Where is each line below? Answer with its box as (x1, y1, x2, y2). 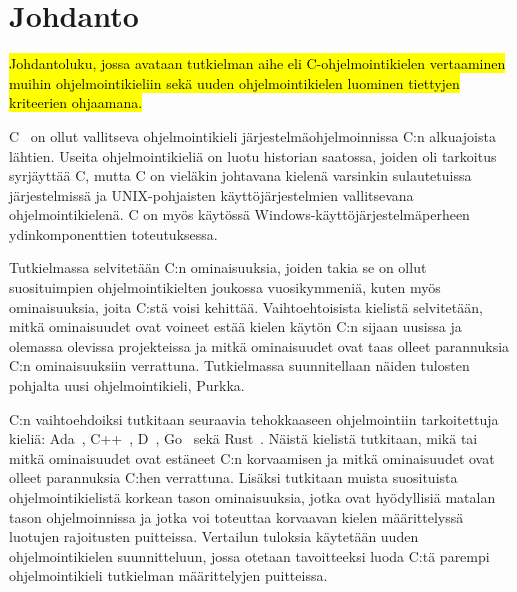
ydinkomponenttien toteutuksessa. (9, 223, 218, 244)
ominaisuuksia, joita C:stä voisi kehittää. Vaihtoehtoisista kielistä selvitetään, (9, 296, 483, 317)
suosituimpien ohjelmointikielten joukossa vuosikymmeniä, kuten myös (9, 277, 441, 298)
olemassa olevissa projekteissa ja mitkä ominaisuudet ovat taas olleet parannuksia (9, 335, 510, 356)
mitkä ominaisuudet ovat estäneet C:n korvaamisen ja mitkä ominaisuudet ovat (9, 447, 495, 468)
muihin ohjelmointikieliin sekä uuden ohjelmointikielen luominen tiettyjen (9, 72, 460, 93)
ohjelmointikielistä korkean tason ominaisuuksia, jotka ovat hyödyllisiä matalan (9, 487, 496, 507)
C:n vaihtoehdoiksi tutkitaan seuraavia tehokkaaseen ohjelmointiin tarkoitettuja (9, 408, 499, 429)
